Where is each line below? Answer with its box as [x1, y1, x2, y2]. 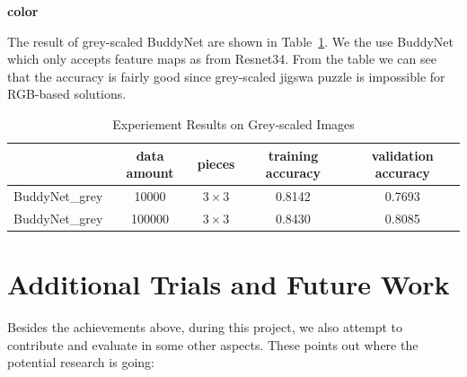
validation [371, 145, 434, 164]
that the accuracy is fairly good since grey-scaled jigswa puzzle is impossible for [7, 66, 445, 85]
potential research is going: [7, 353, 154, 372]
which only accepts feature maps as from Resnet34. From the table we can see [7, 49, 436, 68]
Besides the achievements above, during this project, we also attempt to [7, 318, 403, 337]
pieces [197, 154, 235, 173]
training [268, 145, 319, 164]
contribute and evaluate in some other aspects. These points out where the [7, 335, 419, 354]
